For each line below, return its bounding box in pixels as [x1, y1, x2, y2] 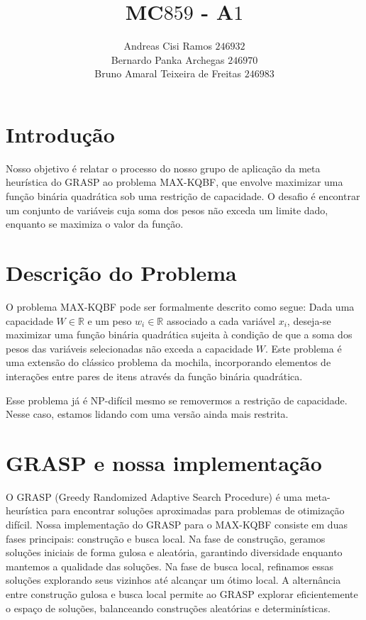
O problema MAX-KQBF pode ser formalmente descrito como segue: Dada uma [6, 299, 355, 314]
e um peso [87, 313, 132, 328]
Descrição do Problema [6, 258, 237, 287]
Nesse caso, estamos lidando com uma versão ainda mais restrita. [6, 406, 289, 421]
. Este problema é [265, 341, 342, 355]
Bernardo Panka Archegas [111, 52, 225, 67]
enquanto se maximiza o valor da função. [6, 216, 184, 231]
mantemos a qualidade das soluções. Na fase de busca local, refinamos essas [6, 558, 333, 573]
